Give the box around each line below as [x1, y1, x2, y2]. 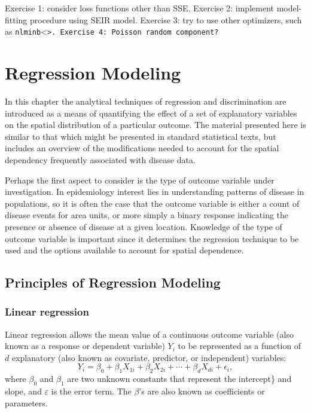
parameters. [5, 396, 48, 409]
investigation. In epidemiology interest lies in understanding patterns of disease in [5, 185, 304, 198]
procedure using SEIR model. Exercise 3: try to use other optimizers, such [30, 13, 302, 26]
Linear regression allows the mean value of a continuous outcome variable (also [5, 328, 294, 340]
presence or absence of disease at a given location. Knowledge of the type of [5, 220, 282, 232]
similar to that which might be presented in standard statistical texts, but [5, 130, 276, 142]
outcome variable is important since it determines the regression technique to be [5, 232, 299, 244]
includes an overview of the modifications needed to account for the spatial [5, 142, 279, 154]
